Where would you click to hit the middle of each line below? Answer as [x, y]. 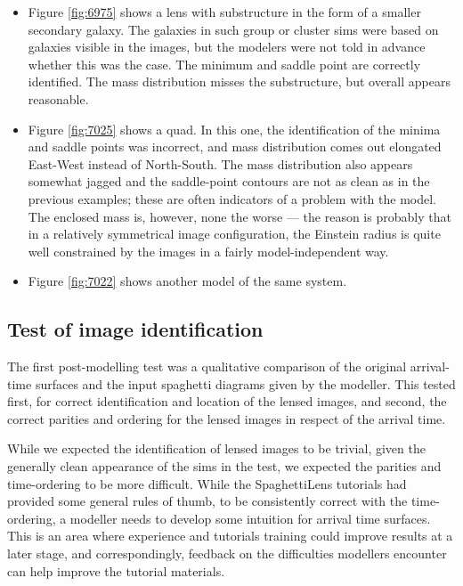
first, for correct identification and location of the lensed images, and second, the [227, 401]
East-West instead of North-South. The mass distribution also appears [220, 163]
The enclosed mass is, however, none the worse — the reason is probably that [240, 216]
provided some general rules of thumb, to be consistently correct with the [207, 501]
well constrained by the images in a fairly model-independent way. [208, 251]
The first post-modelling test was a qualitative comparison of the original [207, 366]
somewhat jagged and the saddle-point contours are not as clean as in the [229, 181]
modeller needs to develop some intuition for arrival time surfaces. [250, 518]
